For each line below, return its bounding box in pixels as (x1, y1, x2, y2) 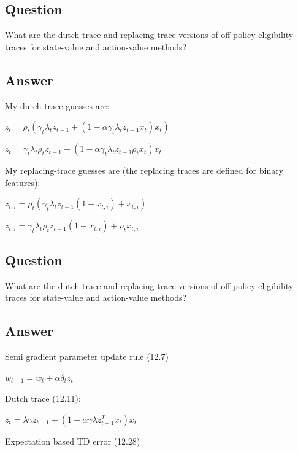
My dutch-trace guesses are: (5, 99, 110, 112)
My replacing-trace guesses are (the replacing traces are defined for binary (5, 164, 284, 177)
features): (5, 176, 40, 189)
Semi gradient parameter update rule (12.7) (5, 349, 169, 362)
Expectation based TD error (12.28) (5, 434, 140, 447)
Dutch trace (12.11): (5, 392, 81, 405)
